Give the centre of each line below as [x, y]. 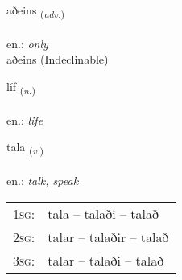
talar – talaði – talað [106, 260]
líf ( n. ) [21, 87]
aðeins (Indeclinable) [58, 59]
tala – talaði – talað [103, 213]
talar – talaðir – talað [108, 237]
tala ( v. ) [25, 148]
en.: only [27, 43]
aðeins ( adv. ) [36, 11]
